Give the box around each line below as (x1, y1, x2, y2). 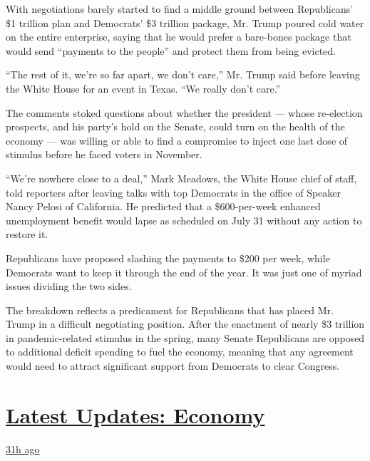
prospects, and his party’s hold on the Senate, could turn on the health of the (6, 119, 345, 134)
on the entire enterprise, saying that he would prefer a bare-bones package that (6, 29, 351, 44)
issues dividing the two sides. (6, 279, 132, 294)
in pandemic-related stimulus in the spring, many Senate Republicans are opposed (6, 330, 365, 345)
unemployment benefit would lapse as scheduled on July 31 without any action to (6, 212, 362, 227)
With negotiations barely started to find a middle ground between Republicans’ (6, 1, 354, 16)
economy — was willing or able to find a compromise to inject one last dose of (6, 133, 348, 147)
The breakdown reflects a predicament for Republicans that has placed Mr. (6, 302, 334, 317)
